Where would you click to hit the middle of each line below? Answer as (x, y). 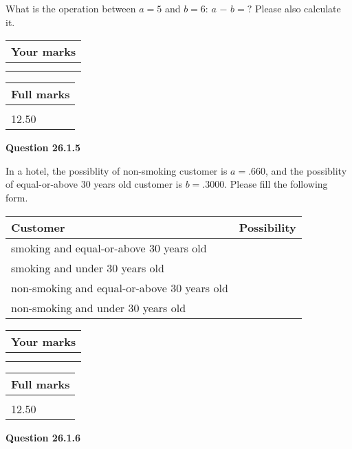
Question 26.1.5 (43, 147)
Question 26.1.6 (43, 437)
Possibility (267, 227)
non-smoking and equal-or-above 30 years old (120, 287)
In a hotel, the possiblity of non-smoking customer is (117, 170)
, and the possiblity (306, 170)
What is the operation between (71, 8)
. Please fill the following (276, 184)
